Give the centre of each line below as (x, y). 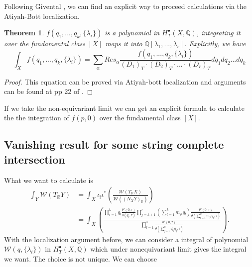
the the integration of (37, 118)
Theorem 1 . (24, 33)
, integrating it (218, 33)
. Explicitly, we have (215, 44)
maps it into (124, 44)
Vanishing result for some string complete (114, 144)
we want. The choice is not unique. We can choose (80, 258)
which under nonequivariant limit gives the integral (168, 249)
